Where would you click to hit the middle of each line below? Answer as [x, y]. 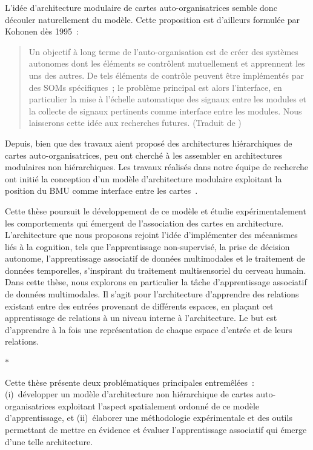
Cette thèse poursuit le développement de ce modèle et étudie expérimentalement [156, 210]
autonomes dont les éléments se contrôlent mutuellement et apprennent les [167, 63]
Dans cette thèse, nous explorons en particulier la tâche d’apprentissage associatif [156, 282]
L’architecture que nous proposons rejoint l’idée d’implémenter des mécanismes [151, 235]
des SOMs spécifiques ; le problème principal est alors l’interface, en [155, 87]
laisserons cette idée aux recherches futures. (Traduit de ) [135, 123]
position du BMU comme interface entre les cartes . [101, 190]
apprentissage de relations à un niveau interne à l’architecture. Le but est [141, 318]
